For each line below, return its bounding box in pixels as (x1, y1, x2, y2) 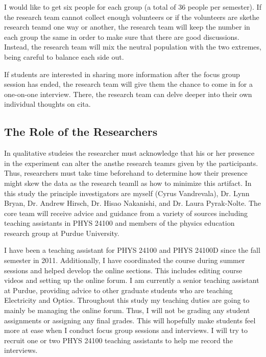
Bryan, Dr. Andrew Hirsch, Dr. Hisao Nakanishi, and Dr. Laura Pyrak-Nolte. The (4, 198, 261, 208)
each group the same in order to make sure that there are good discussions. (4, 31, 239, 42)
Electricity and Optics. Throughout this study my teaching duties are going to (4, 295, 250, 305)
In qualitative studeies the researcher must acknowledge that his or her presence (4, 148, 255, 158)
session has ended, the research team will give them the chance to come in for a (4, 79, 253, 89)
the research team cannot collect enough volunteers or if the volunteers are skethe (4, 11, 259, 22)
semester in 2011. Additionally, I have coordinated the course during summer (4, 255, 245, 266)
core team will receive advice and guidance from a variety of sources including (4, 207, 248, 218)
